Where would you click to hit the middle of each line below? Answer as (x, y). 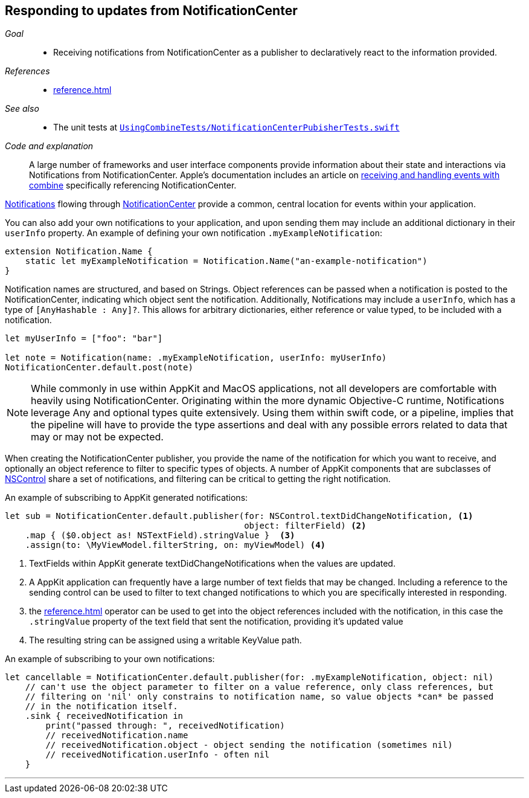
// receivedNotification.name (117, 735)
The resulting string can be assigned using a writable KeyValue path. (165, 640)
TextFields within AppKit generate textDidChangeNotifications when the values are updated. (212, 564)
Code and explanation (49, 146)
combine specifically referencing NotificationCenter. (133, 185)
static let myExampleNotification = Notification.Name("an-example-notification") (226, 261)
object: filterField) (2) (305, 526)
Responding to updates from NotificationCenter (151, 11)
